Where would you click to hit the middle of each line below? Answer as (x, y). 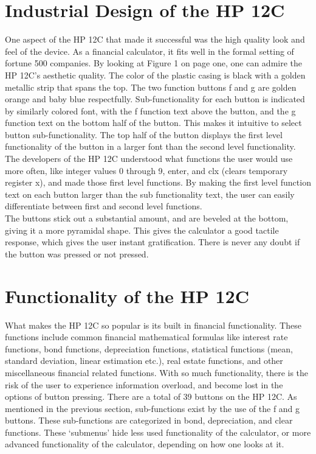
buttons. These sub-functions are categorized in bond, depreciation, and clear (149, 420)
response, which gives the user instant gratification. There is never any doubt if (153, 242)
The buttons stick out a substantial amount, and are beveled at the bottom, (147, 218)
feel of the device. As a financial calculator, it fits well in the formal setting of (149, 51)
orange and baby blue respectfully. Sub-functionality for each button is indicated (155, 99)
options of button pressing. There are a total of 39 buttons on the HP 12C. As (151, 396)
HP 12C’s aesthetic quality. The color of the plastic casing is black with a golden (155, 75)
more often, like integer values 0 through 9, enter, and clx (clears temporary (146, 170)
